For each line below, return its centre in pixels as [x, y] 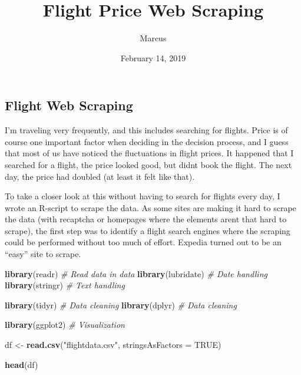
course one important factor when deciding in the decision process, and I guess [147, 141]
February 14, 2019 [153, 57]
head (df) [21, 364]
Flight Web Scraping [69, 105]
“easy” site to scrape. [43, 254]
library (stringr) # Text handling [65, 285]
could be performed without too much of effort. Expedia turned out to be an [143, 242]
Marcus [153, 38]
